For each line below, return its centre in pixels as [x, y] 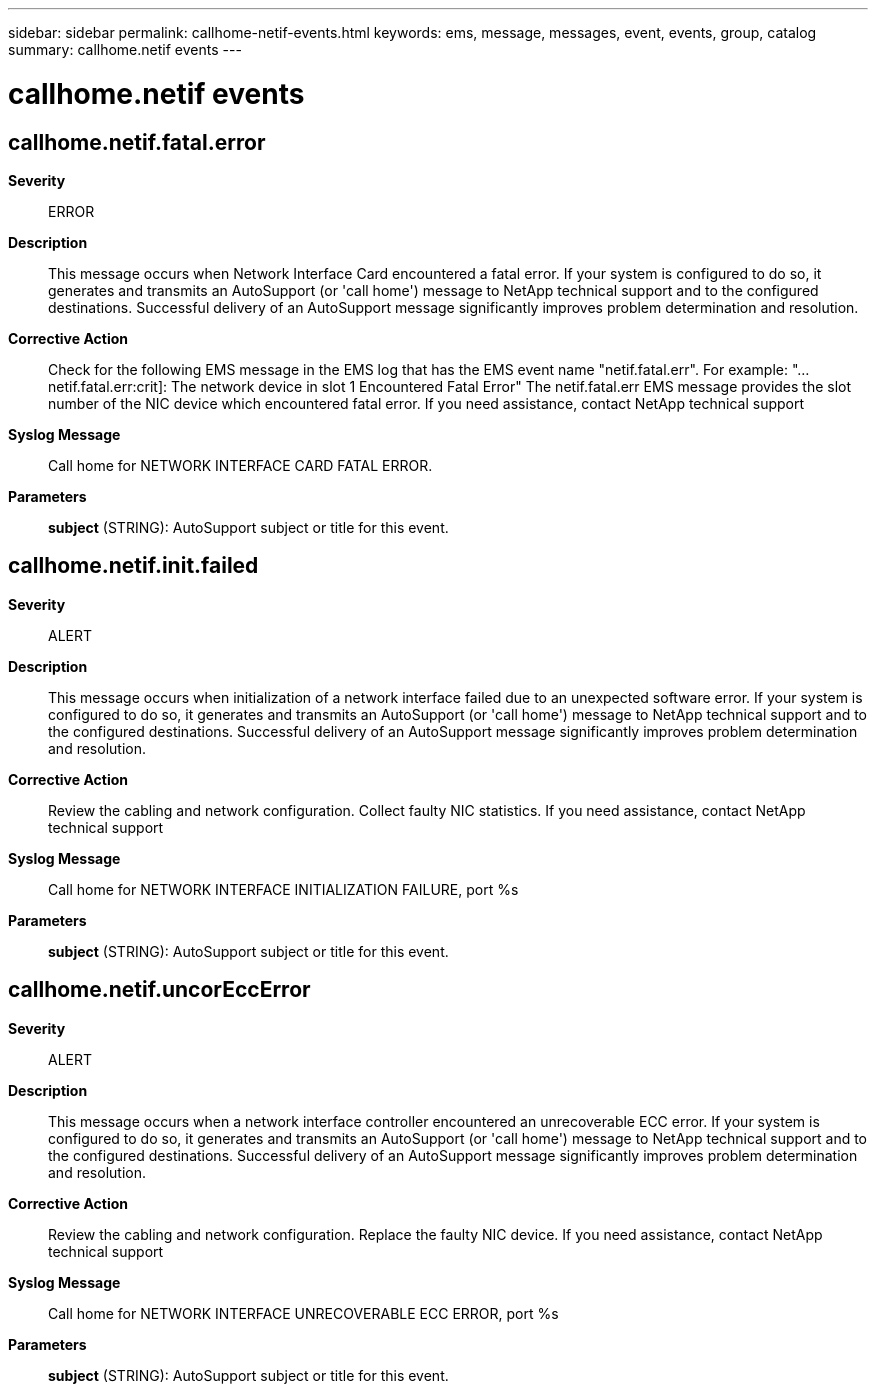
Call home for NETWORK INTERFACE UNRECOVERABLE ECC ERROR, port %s [303, 1313]
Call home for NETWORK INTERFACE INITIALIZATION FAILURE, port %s [283, 889]
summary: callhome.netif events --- [125, 49]
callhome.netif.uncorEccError [159, 990]
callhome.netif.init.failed [133, 566]
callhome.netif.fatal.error [137, 142]
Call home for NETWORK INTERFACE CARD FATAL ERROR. [240, 465]
